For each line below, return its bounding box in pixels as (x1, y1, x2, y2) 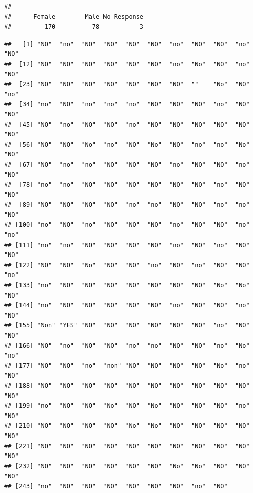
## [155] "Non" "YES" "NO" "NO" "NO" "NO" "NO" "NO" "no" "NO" (4, 322, 250, 329)
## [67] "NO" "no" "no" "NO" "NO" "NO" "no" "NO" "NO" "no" (4, 161, 250, 168)
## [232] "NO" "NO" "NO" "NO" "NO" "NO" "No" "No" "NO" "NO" (4, 462, 250, 470)
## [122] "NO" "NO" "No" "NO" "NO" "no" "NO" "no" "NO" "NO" (4, 261, 250, 269)
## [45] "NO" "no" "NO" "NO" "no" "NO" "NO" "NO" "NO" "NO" (4, 121, 250, 128)
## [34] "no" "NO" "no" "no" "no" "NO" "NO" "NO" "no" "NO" (4, 101, 250, 108)
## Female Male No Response (4, 13, 144, 21)
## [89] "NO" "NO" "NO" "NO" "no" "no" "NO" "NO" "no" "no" (4, 201, 250, 209)
